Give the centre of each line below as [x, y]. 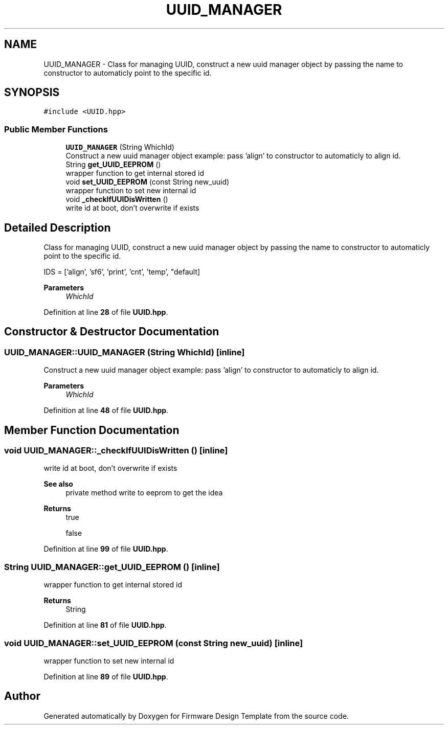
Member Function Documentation [92, 430]
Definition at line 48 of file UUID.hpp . [106, 411]
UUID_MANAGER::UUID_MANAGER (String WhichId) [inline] [125, 352]
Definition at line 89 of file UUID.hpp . [106, 676]
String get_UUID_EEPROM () [113, 165]
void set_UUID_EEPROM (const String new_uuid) [148, 182]
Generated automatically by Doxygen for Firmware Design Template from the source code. [196, 716]
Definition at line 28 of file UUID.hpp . [106, 312]
